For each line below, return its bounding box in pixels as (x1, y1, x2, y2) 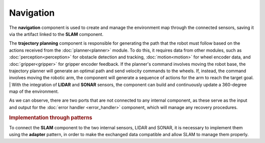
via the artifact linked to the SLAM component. (9, 31, 104, 37)
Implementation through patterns (9, 114, 93, 121)
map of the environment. (9, 88, 59, 94)
